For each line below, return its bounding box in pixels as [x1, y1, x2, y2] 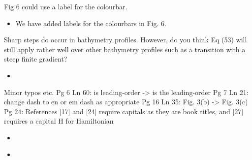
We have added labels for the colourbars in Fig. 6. [15, 18, 166, 28]
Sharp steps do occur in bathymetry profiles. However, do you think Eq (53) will [4, 34, 247, 45]
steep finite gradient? [4, 54, 67, 64]
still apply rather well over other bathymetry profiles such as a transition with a [4, 44, 246, 54]
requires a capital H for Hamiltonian [4, 116, 114, 126]
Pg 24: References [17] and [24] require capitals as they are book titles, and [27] [4, 106, 244, 116]
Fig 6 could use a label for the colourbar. [4, 1, 127, 11]
